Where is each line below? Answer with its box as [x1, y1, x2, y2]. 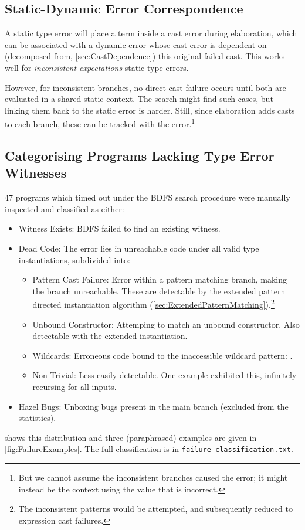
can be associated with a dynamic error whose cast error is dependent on [5, 38, 267, 50]
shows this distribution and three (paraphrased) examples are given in [5, 431, 257, 443]
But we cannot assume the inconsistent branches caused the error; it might [18, 471, 288, 484]
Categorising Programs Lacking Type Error [5, 147, 274, 164]
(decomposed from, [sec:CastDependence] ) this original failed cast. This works [5, 50, 285, 62]
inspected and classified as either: [5, 202, 124, 215]
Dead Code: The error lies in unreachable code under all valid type [18, 242, 259, 254]
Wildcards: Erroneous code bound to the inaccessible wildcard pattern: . [32, 349, 293, 361]
